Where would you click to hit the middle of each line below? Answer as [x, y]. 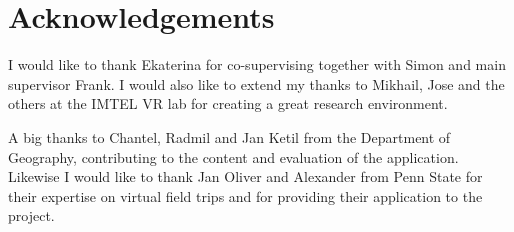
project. [31, 215]
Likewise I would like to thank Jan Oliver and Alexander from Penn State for [245, 176]
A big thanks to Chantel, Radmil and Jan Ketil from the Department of [229, 136]
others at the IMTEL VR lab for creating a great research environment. [228, 103]
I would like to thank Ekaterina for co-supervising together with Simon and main [257, 64]
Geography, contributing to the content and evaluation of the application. [233, 156]
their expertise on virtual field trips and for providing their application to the [245, 195]
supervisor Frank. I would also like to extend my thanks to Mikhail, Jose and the [256, 83]
